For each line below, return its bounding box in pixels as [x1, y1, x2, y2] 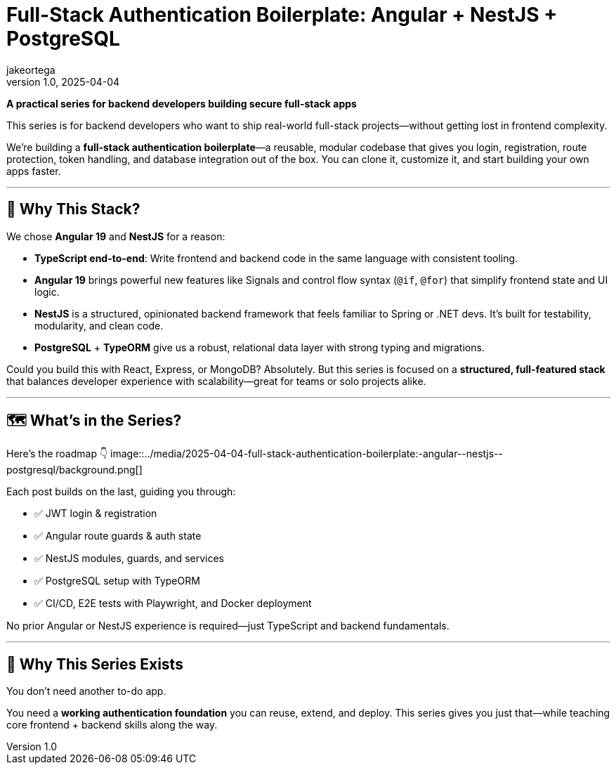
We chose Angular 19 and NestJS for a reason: [6, 230, 225, 242]
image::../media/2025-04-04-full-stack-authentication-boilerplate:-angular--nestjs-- [110, 448, 503, 460]
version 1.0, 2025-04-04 [6, 75, 120, 88]
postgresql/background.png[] [6, 464, 143, 476]
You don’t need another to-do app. [6, 685, 166, 698]
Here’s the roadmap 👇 [6, 448, 108, 460]
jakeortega [6, 63, 55, 76]
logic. [34, 285, 60, 298]
